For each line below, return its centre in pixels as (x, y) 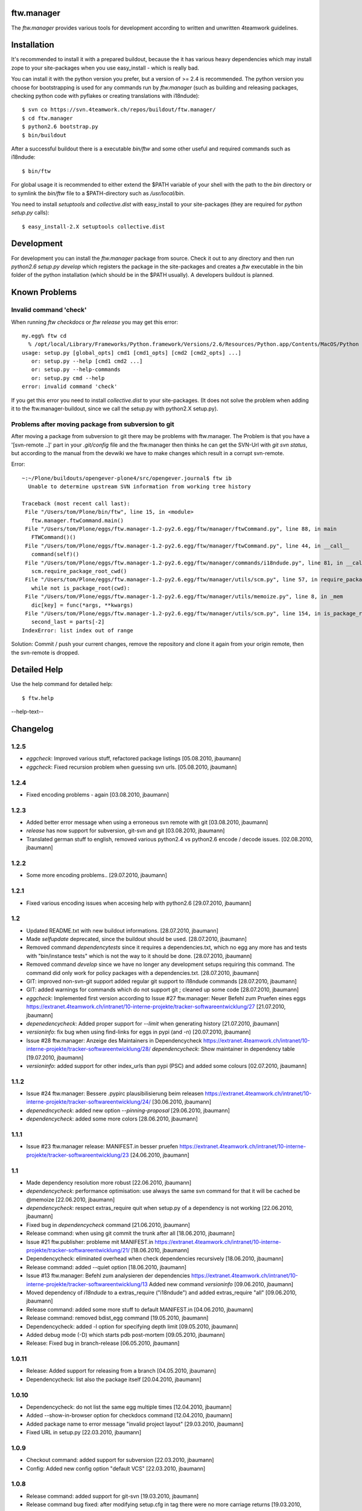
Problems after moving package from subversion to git (93, 424)
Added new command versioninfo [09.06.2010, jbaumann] (221, 1284)
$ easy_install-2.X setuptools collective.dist (94, 226)
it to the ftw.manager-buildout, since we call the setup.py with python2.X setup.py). (115, 409)
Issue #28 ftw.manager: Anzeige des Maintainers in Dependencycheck (114, 1040)
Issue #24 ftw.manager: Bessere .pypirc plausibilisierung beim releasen (115, 1093)
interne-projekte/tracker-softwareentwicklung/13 (87, 1284)
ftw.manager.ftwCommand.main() (77, 520)
